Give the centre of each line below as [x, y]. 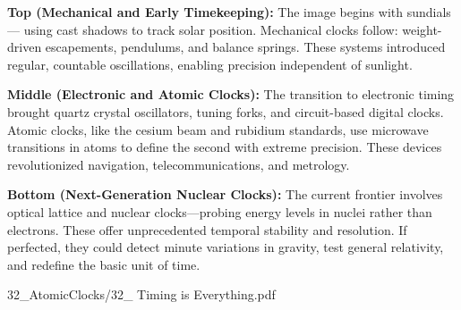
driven [25, 47]
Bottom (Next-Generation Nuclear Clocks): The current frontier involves [225, 194]
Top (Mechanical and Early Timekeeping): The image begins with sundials [229, 12]
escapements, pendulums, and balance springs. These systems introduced [245, 47]
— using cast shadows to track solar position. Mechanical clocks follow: [203, 29]
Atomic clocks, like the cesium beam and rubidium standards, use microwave [218, 129]
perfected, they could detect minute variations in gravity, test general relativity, [226, 247]
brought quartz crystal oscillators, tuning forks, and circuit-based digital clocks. [226, 111]
